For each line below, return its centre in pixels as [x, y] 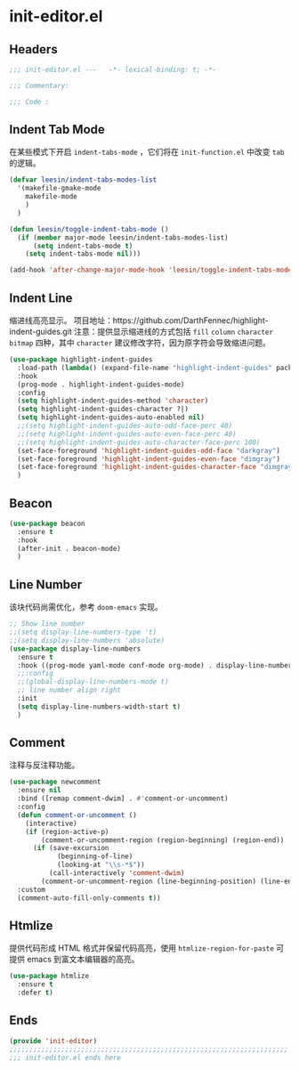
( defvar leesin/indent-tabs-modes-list [83, 180]
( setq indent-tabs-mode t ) [83, 246]
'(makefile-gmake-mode [59, 189]
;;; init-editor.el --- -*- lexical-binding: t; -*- [113, 69]
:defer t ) [35, 993]
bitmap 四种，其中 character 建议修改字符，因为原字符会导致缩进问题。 [140, 343]
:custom [32, 889]
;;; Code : [29, 101]
